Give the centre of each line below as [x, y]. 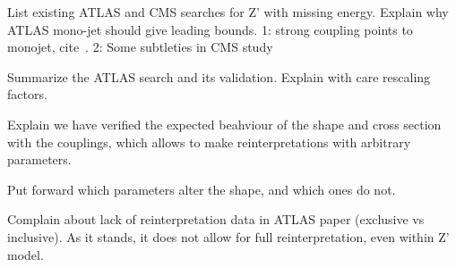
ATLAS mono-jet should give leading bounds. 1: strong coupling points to [210, 29]
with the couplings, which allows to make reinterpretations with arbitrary [209, 142]
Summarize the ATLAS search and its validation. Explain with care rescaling [219, 76]
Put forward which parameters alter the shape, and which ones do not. [202, 189]
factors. [27, 94]
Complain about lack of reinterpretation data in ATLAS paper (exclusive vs [216, 219]
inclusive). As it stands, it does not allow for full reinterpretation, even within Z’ [228, 236]
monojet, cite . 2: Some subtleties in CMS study [140, 47]
